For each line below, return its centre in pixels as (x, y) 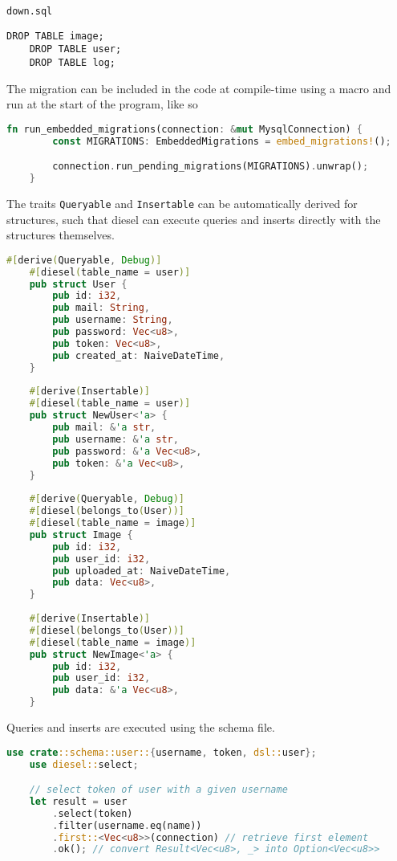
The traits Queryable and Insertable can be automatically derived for (182, 203)
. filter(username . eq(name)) (127, 825)
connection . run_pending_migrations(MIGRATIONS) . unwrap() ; (211, 167)
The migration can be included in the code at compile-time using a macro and (199, 88)
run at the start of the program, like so (102, 104)
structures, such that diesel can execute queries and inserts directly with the (194, 219)
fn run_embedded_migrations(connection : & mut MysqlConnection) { (184, 129)
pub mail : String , (101, 308)
